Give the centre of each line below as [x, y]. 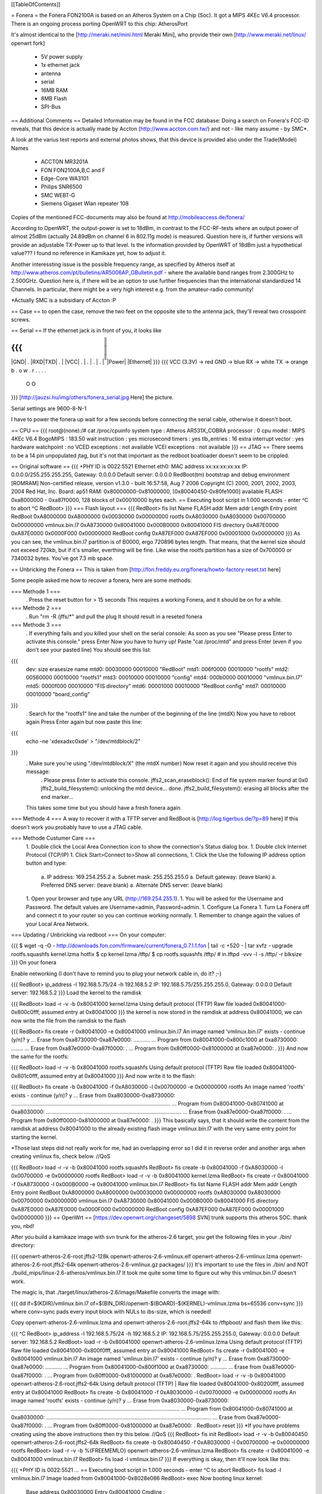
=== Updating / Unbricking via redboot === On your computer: [89, 935]
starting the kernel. [34, 1137]
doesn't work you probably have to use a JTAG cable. [77, 827]
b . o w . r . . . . [29, 370]
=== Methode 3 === [36, 625]
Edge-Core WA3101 [65, 179]
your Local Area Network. [58, 924]
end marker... [57, 797]
